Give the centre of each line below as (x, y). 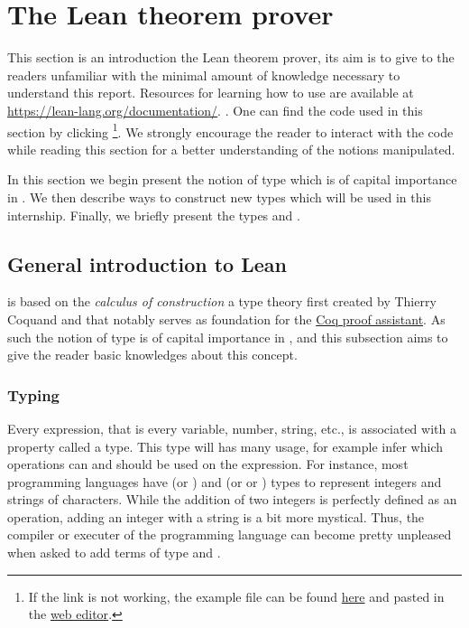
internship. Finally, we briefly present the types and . (154, 215)
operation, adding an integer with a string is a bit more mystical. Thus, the (216, 516)
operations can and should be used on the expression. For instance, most (208, 464)
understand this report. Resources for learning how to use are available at (211, 93)
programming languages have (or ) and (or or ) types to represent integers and (225, 481)
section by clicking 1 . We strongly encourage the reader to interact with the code (230, 130)
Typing (34, 394)
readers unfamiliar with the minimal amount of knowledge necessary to (204, 75)
